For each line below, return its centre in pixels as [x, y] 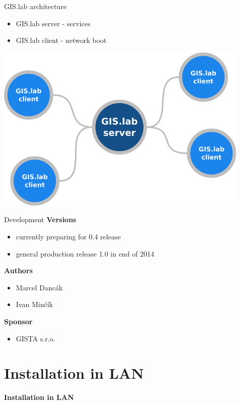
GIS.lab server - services [53, 23]
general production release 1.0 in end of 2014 [85, 253]
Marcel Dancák [39, 287]
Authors [18, 270]
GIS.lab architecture [35, 6]
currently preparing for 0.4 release [68, 236]
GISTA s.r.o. [36, 338]
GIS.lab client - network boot [61, 40]
